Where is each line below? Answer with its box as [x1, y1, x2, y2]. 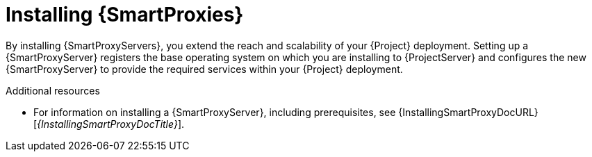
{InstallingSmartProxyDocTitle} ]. [37, 117, 185, 130]
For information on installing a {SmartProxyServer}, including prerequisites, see [33, 106, 396, 118]
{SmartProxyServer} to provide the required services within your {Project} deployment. [6, 63, 403, 75]
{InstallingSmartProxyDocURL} [398, 106, 538, 118]
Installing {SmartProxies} [6, 3, 244, 26]
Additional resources [6, 84, 100, 97]
